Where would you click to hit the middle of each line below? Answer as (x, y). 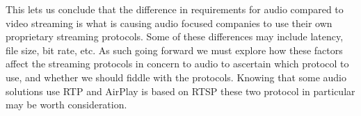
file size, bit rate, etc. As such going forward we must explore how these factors (174, 50)
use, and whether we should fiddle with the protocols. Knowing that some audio (176, 77)
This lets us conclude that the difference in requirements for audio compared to (175, 9)
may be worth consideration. (66, 105)
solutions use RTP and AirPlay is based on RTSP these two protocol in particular (180, 91)
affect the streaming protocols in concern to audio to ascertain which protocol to (177, 64)
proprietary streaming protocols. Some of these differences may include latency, (175, 36)
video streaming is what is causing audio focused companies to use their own (169, 23)
